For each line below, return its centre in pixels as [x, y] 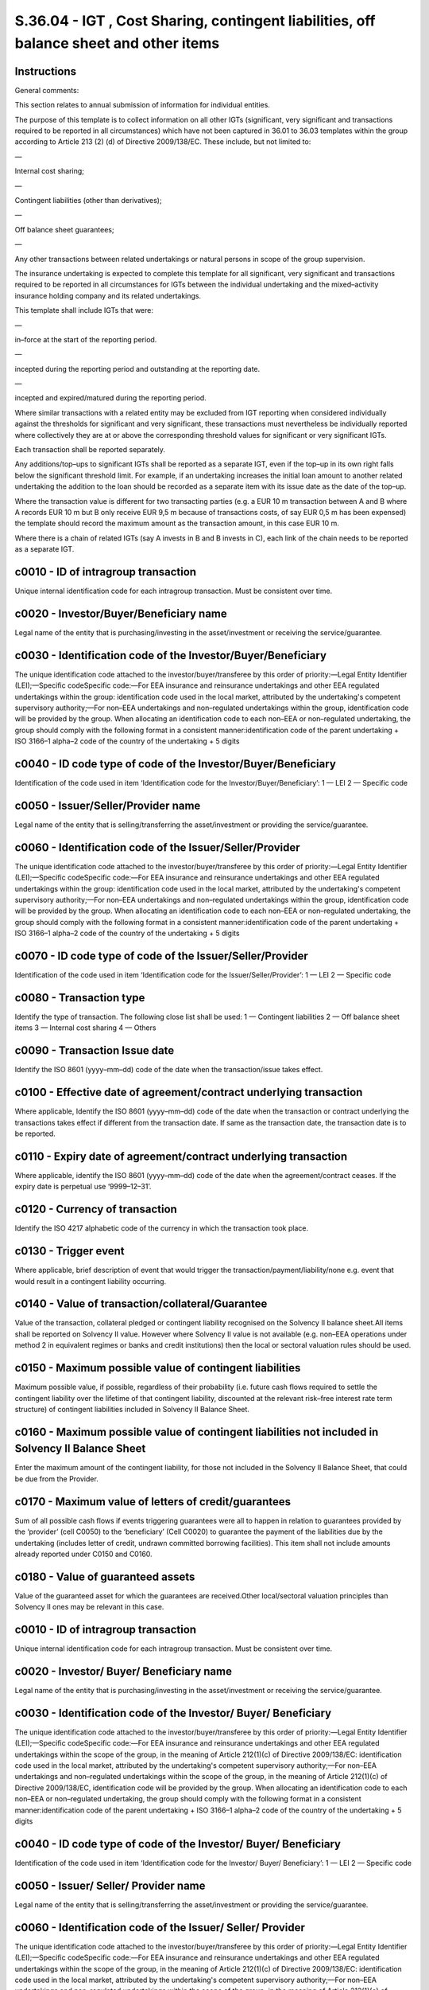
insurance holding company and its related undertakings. [108, 295]
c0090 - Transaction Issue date [95, 1051]
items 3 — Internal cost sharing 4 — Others [85, 1028]
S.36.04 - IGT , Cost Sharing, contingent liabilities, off [195, 21]
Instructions [46, 71]
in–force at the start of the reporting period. [86, 339]
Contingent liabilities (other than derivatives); [88, 200]
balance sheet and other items [117, 43]
